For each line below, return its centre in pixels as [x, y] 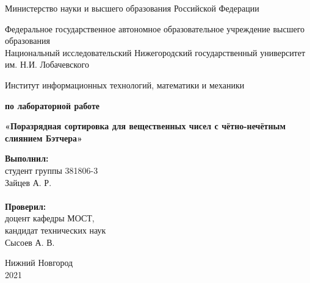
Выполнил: [27, 158]
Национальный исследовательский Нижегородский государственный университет [155, 52]
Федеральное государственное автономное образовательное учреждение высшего [155, 28]
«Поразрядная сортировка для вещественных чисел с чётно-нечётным [146, 126]
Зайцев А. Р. [28, 182]
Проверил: [26, 206]
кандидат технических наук [56, 230]
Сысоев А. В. [30, 242]
